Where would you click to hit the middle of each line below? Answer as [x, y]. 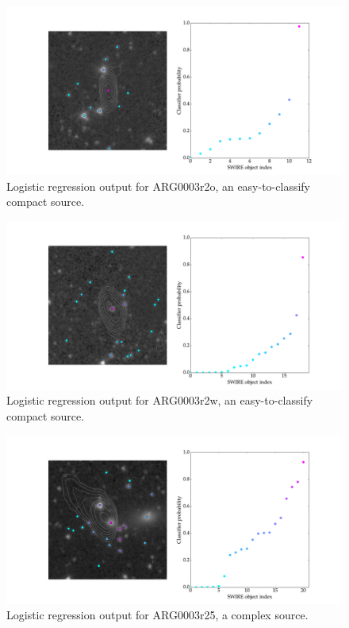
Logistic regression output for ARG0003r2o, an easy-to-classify [158, 186]
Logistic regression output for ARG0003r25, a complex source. [157, 615]
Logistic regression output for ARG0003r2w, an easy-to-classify [160, 400]
